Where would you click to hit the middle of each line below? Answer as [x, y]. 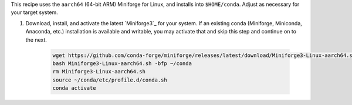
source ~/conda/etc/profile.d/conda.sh [110, 80]
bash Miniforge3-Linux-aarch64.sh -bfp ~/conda [122, 63]
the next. [36, 40]
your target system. [34, 12]
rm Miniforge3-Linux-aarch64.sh [99, 72]
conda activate [74, 88]
